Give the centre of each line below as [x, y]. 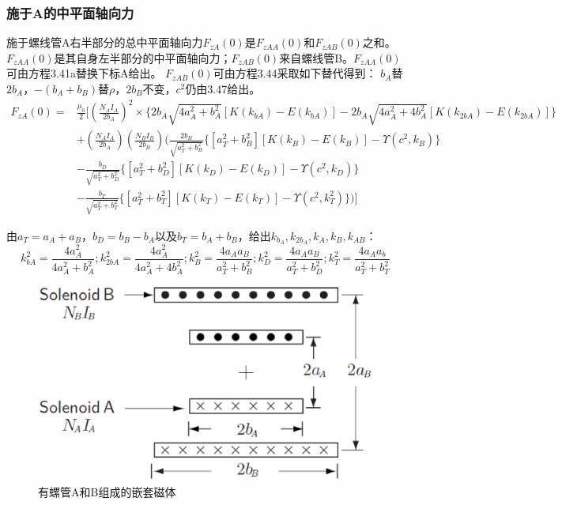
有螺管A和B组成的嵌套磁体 [107, 491]
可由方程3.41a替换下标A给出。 [84, 73]
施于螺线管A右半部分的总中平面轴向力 [105, 42]
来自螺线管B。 [317, 57]
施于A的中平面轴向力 [70, 12]
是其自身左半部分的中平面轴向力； [143, 57]
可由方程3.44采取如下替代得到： [295, 73]
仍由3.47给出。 [223, 89]
